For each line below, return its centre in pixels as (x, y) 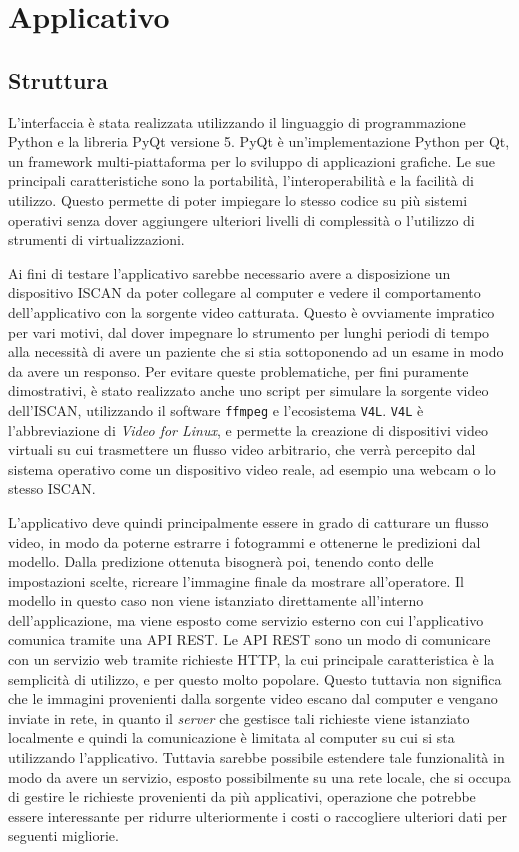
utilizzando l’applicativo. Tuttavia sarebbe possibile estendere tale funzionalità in (256, 757)
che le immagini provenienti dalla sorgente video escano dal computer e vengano (253, 698)
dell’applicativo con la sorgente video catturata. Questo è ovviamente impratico (251, 311)
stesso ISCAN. (52, 488)
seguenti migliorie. (63, 835)
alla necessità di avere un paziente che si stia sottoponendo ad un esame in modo (256, 351)
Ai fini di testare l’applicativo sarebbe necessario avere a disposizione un (229, 272)
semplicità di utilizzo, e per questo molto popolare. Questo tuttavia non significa (255, 678)
